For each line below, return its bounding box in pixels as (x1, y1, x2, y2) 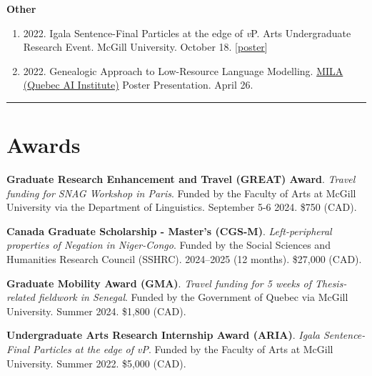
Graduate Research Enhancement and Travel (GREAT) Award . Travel (6, 172, 356, 187)
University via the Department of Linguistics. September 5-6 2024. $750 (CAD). (6, 199, 357, 214)
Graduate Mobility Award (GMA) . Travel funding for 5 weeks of (6, 275, 312, 290)
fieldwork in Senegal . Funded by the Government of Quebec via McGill (38, 290, 348, 305)
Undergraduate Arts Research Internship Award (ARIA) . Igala (6, 327, 320, 342)
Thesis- (315, 275, 347, 290)
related (6, 290, 35, 305)
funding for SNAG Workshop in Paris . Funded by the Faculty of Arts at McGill (6, 185, 356, 200)
